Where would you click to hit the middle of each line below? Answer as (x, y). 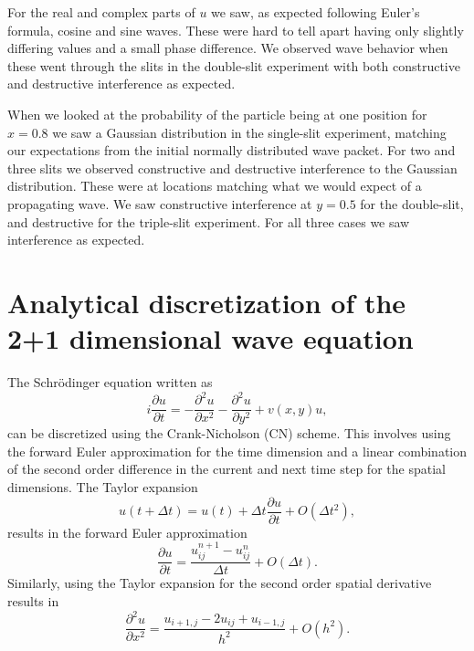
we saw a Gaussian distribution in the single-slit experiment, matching (249, 132)
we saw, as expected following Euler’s (316, 12)
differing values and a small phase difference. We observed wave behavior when (228, 48)
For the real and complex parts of (101, 12)
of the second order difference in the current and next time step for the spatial (226, 469)
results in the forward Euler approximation (127, 532)
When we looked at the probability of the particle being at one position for (217, 114)
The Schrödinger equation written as (110, 382)
